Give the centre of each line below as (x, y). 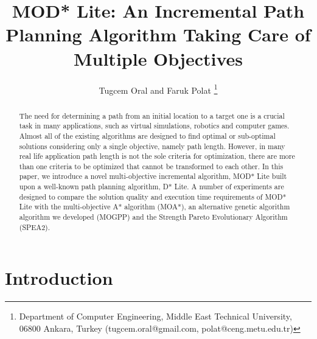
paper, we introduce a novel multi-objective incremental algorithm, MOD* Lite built (153, 176)
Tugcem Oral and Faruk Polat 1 (158, 89)
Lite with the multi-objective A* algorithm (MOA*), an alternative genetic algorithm (155, 207)
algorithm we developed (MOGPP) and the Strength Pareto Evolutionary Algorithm (153, 217)
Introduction (59, 278)
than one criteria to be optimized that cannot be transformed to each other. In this (151, 166)
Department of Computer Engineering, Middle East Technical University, (155, 316)
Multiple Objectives (158, 58)
